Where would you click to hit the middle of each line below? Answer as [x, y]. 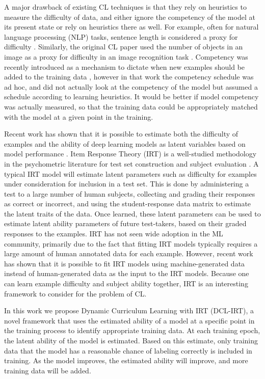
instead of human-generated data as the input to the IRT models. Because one [127, 273]
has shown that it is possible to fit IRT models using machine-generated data [125, 263]
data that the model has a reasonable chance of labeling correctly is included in [128, 350]
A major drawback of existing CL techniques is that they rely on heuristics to [125, 7]
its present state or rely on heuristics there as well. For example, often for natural [131, 27]
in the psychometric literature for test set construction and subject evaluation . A [131, 163]
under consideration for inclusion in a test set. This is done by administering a [127, 184]
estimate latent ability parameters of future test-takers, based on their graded [125, 223]
